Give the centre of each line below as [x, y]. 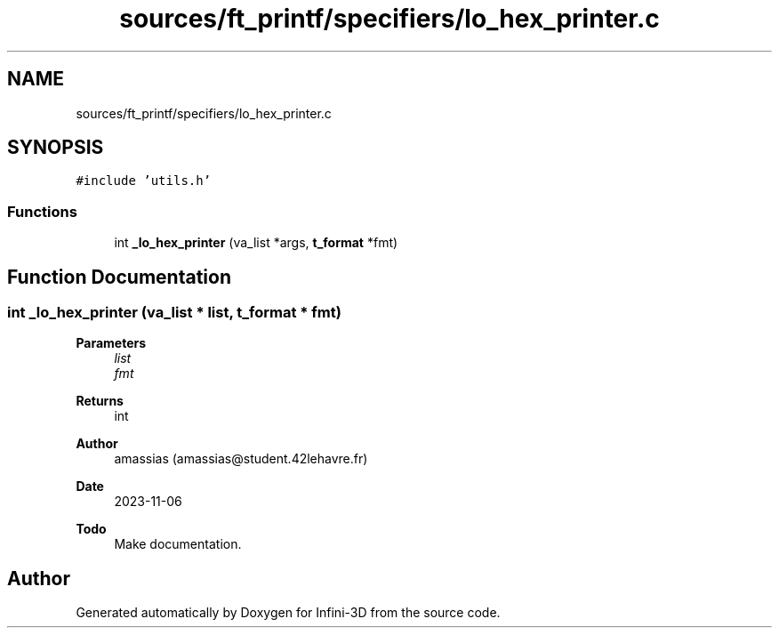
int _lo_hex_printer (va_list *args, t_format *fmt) [256, 243]
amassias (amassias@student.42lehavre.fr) [241, 459]
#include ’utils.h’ [144, 181]
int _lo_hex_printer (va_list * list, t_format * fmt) [174, 313]
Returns [100, 401]
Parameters [111, 343]
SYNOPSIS [56, 148]
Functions [42, 211]
